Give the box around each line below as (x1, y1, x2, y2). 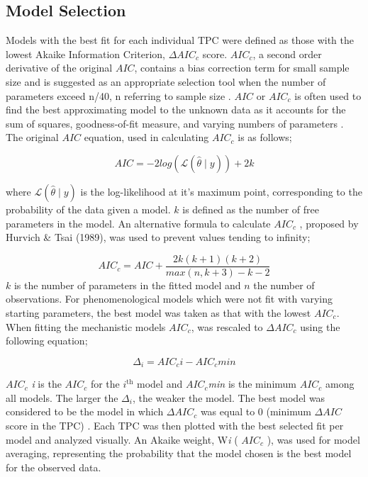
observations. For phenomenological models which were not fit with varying (6, 291, 333, 306)
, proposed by (299, 215, 359, 230)
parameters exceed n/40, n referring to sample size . (6, 88, 231, 103)
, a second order (252, 46, 322, 61)
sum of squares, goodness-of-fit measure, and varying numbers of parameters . (6, 116, 344, 130)
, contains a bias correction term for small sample (134, 60, 350, 75)
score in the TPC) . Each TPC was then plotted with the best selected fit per (6, 418, 344, 432)
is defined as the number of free (182, 201, 319, 216)
